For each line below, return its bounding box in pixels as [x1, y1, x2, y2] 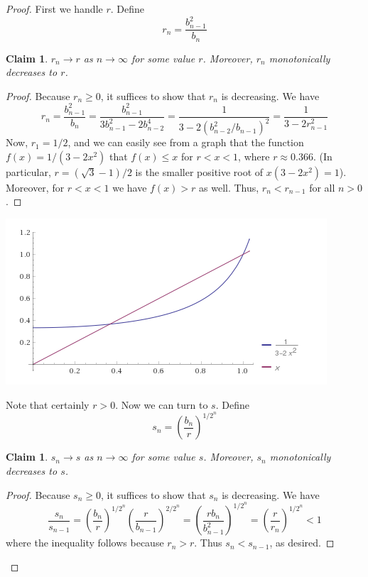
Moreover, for [6, 180, 65, 194]
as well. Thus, [199, 180, 259, 194]
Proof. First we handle [6, 1, 103, 16]
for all [309, 180, 335, 194]
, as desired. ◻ [269, 535, 335, 550]
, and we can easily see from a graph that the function [67, 135, 304, 150]
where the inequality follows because [6, 535, 164, 550]
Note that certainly [6, 397, 90, 412]
